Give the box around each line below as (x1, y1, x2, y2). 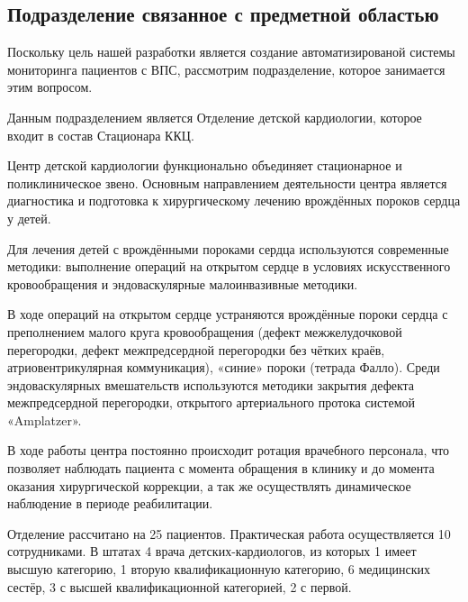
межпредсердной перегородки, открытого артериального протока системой (7, 393, 416, 412)
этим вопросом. (7, 78, 93, 96)
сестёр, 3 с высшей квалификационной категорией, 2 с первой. (7, 577, 352, 596)
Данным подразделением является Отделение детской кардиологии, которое (7, 107, 422, 126)
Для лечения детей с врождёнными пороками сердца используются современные (7, 239, 449, 258)
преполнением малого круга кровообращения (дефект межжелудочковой (7, 322, 402, 341)
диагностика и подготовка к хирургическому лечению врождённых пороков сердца (7, 191, 461, 210)
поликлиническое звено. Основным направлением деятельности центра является (7, 173, 447, 192)
